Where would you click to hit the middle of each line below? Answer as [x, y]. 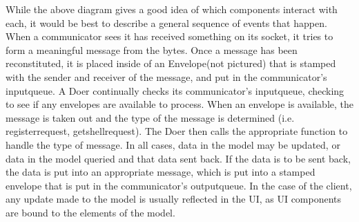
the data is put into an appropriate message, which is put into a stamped [161, 172]
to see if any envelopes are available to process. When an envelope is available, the [180, 104]
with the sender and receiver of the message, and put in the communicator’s [166, 76]
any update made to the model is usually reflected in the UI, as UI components [174, 199]
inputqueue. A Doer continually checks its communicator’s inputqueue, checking [175, 90]
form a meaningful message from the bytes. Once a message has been [152, 49]
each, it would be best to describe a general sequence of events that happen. [166, 22]
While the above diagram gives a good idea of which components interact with [172, 9]
